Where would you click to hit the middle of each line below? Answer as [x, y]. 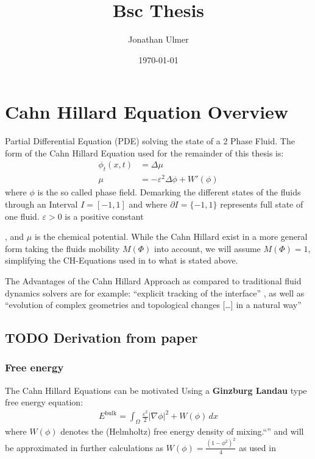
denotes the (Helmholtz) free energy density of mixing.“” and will [182, 431]
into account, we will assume [207, 248]
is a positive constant [104, 216]
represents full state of [262, 204]
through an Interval [41, 204]
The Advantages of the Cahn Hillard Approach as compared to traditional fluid [153, 280]
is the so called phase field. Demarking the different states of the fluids [169, 192]
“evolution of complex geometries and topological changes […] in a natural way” [153, 305]
